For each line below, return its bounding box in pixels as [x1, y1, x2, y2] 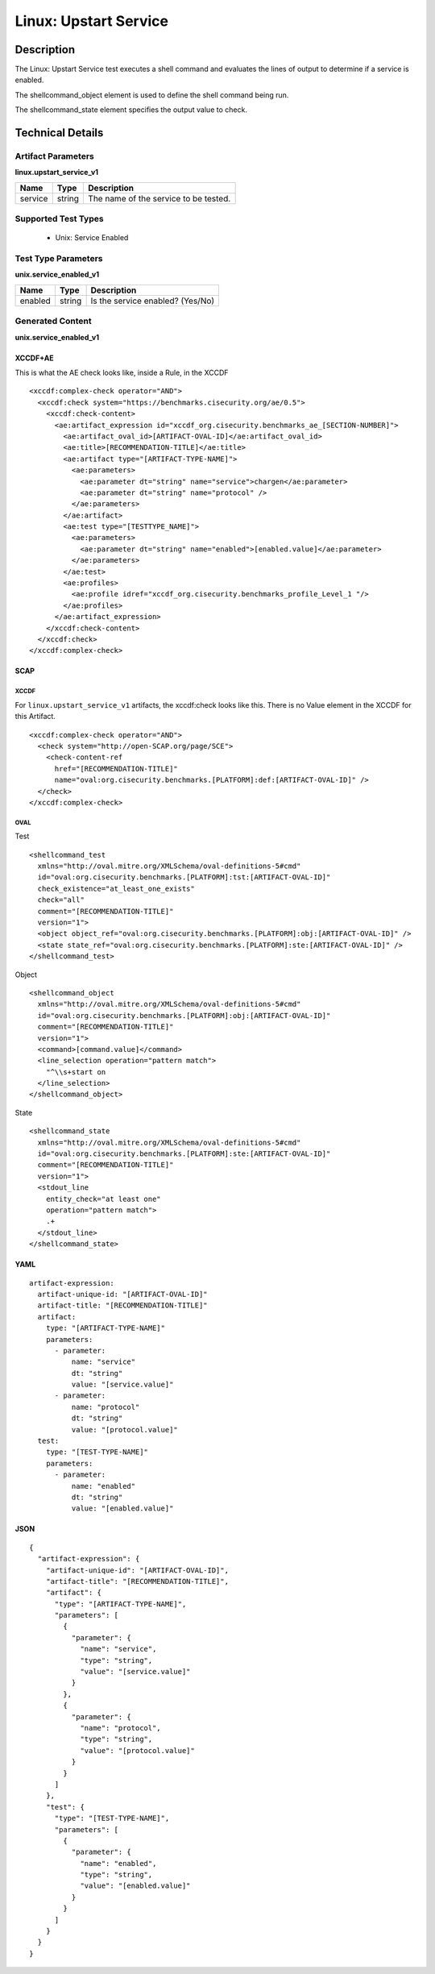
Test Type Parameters [14, 253, 103, 264]
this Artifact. [14, 712, 56, 721]
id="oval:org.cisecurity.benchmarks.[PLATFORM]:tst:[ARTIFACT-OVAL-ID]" [37, 873, 331, 882]
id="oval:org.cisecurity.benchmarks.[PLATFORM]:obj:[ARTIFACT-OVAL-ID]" [37, 1011, 331, 1020]
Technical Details [14, 126, 104, 140]
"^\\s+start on [45, 1067, 106, 1076]
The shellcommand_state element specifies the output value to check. [14, 105, 247, 114]
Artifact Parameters [14, 151, 94, 162]
